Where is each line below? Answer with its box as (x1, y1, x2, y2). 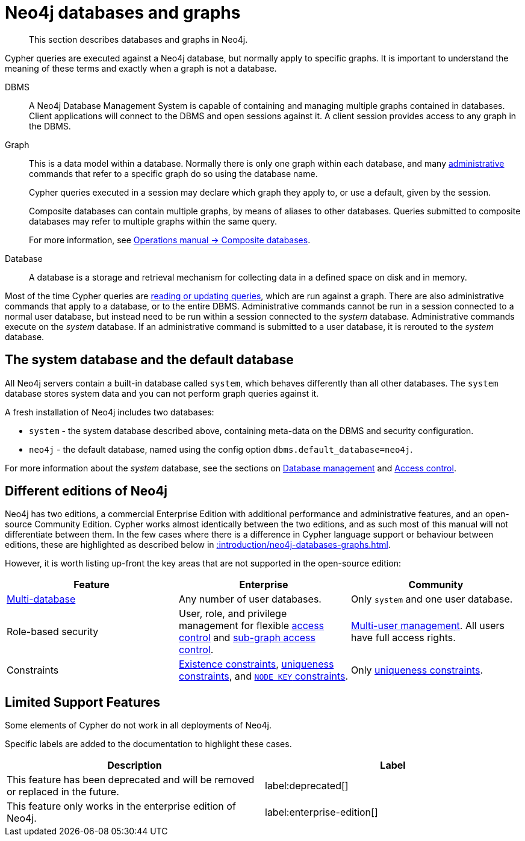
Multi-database (7, 593, 76, 606)
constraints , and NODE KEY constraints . (178, 670, 349, 683)
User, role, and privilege (178, 607, 287, 620)
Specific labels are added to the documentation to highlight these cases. (5, 739, 292, 749)
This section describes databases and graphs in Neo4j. (29, 34, 248, 45)
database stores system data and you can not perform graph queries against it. (5, 388, 319, 399)
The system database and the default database (5, 352, 294, 368)
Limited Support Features (5, 694, 161, 710)
